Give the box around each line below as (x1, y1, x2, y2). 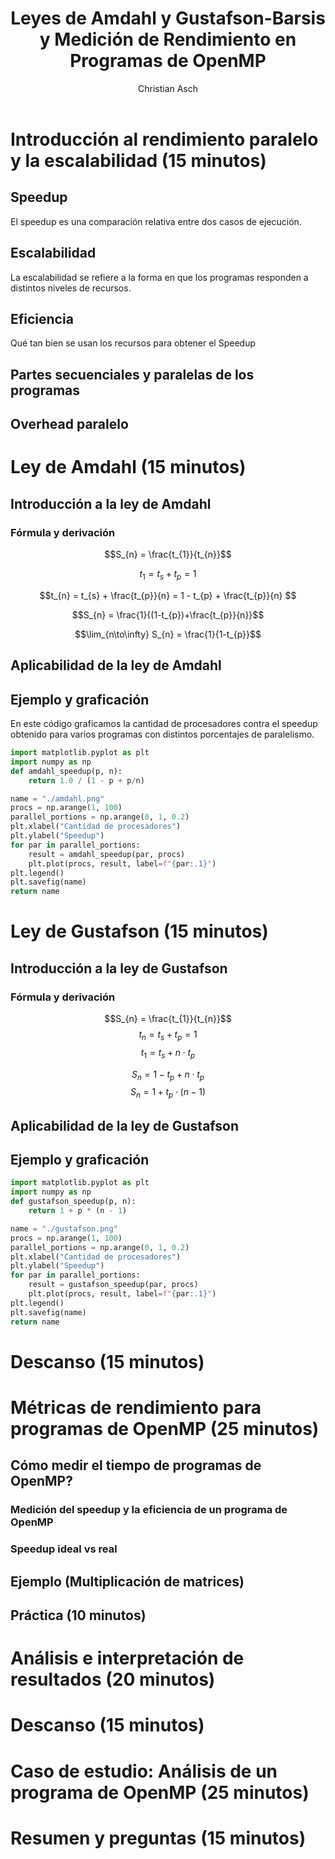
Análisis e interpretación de (10, 1647, 245, 1670)
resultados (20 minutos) (10, 1668, 216, 1691)
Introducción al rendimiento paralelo (10, 128, 319, 151)
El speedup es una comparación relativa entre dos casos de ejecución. (10, 215, 302, 227)
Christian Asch (137, 82, 199, 94)
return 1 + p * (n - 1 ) (28, 1206, 128, 1216)
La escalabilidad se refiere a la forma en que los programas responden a (10, 271, 309, 283)
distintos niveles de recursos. (10, 282, 132, 294)
